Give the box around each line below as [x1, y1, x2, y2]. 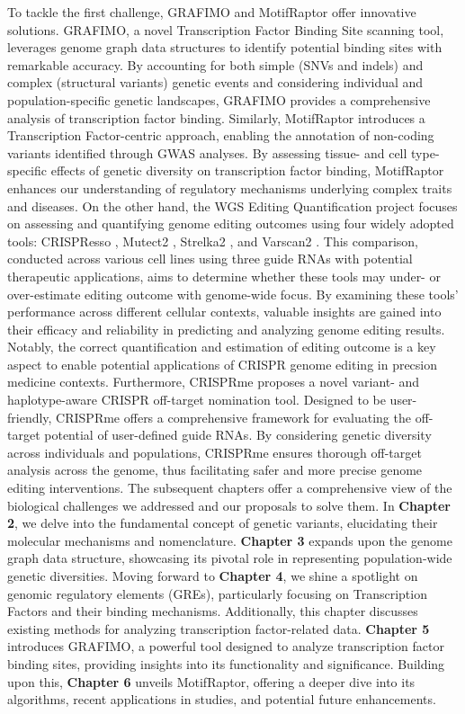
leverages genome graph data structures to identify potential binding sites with [7, 38, 443, 57]
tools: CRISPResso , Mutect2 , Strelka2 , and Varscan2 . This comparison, [7, 231, 418, 250]
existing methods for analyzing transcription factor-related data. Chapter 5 [7, 619, 430, 638]
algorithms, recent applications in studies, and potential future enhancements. [7, 690, 436, 709]
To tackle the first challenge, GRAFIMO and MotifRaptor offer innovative [7, 3, 416, 21]
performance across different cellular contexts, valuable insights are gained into [7, 302, 442, 321]
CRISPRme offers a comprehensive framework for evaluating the [56, 407, 411, 426]
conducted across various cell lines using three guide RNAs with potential [7, 249, 413, 268]
